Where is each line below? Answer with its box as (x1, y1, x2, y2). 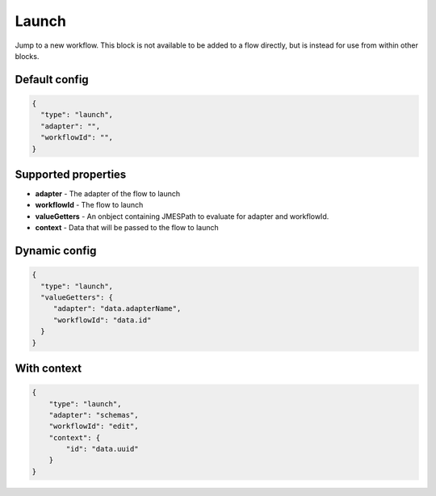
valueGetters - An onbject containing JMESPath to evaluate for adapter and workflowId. (35, 211, 329, 221)
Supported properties (15, 167, 127, 181)
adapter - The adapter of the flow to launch (35, 189, 181, 198)
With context (15, 361, 82, 375)
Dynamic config (15, 243, 97, 258)
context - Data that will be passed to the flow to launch (35, 223, 219, 233)
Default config (15, 73, 89, 86)
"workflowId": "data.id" (52, 315, 152, 325)
